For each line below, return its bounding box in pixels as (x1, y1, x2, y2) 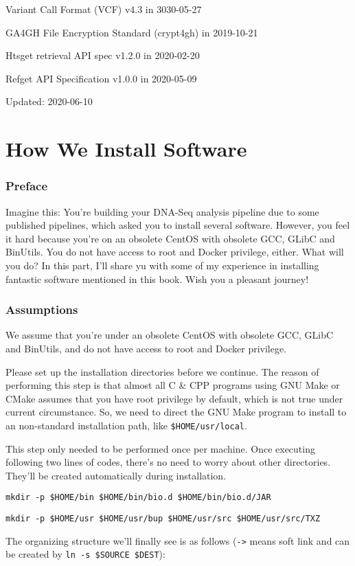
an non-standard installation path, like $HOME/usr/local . (5, 418, 247, 432)
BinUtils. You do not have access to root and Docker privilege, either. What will (5, 245, 344, 259)
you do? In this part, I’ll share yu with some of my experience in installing (5, 258, 319, 272)
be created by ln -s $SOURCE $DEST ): (5, 547, 165, 561)
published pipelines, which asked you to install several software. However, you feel (5, 218, 350, 232)
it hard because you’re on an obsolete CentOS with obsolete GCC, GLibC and (5, 231, 335, 245)
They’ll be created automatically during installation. (5, 468, 227, 482)
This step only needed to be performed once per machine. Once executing (5, 441, 315, 455)
